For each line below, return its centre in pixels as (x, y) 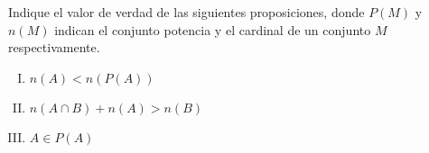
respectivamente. (54, 47)
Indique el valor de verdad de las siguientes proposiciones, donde (187, 12)
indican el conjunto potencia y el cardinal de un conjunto (213, 29)
